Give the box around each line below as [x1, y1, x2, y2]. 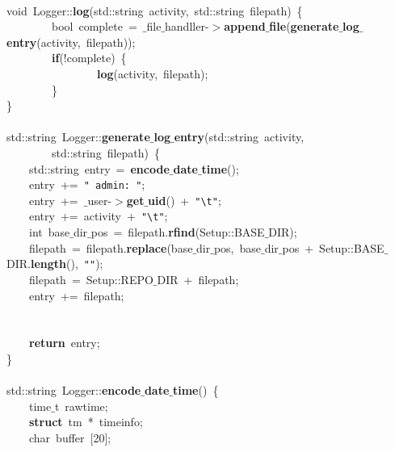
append [224, 18, 266, 35]
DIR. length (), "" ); [6, 255, 103, 272]
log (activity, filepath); [97, 65, 208, 82]
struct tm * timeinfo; [29, 413, 143, 430]
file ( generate [269, 18, 339, 35]
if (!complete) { [52, 49, 127, 66]
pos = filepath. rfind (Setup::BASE [90, 224, 265, 241]
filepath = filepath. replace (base [28, 239, 193, 256]
